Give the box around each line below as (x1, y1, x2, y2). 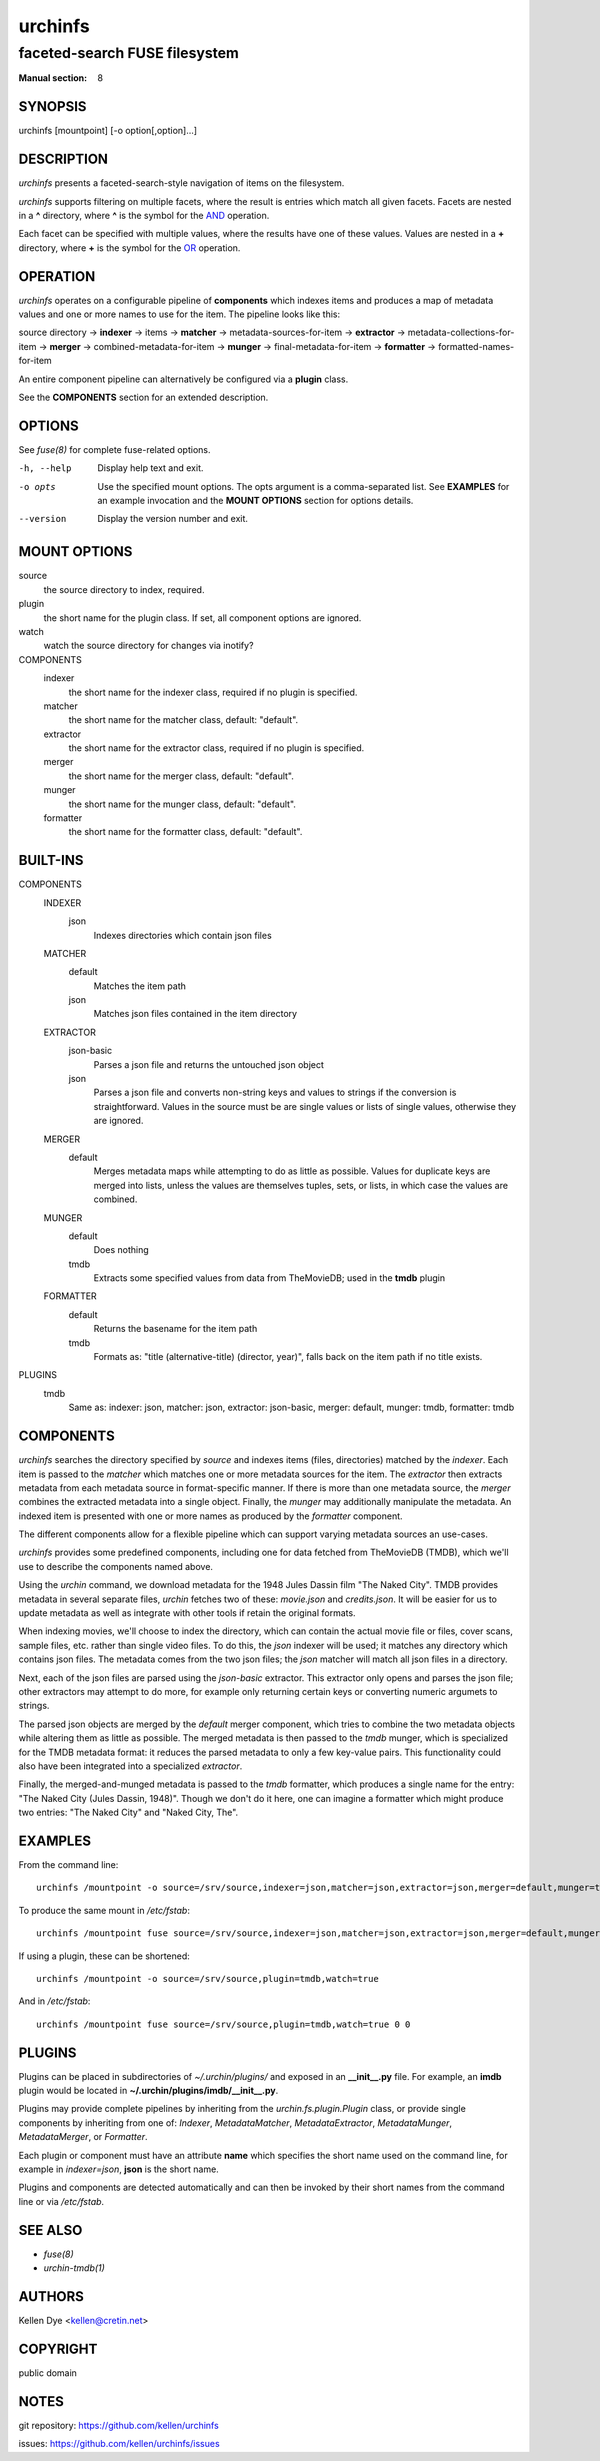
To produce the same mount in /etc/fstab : (18, 1904, 190, 1916)
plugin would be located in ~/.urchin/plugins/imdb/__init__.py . (18, 2085, 279, 2097)
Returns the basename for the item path (93, 1323, 258, 1335)
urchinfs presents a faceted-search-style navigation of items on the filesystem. (18, 177, 345, 189)
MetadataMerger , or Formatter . (18, 2131, 149, 2143)
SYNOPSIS (18, 98, 87, 115)
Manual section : (18, 72, 88, 84)
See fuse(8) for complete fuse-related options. (18, 443, 211, 455)
